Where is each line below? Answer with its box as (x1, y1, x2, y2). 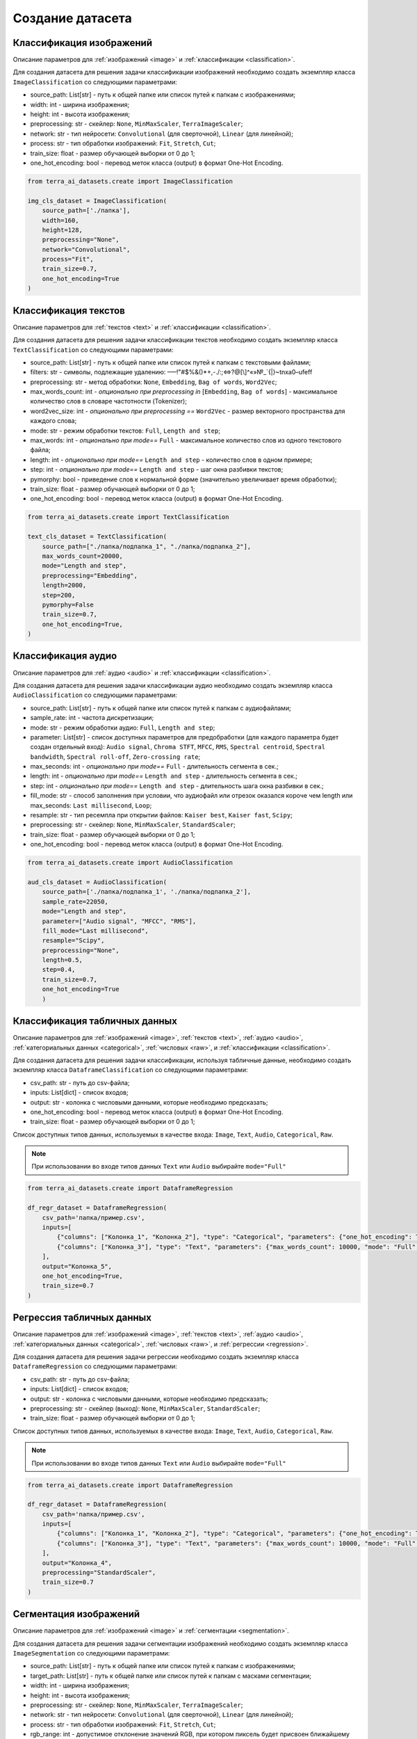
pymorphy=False (42, 600, 94, 609)
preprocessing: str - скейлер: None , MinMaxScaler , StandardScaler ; (30, 821, 236, 829)
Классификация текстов (13, 305, 125, 316)
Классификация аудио (13, 650, 117, 662)
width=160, (42, 216, 79, 224)
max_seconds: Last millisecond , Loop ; (30, 801, 152, 810)
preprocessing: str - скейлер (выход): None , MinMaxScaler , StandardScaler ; (30, 1404, 261, 1412)
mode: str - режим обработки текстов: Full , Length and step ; (30, 426, 220, 435)
